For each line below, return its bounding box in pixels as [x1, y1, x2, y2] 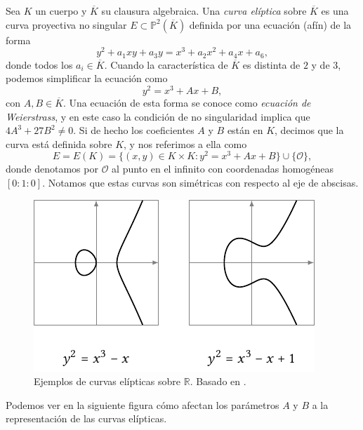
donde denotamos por [6, 161, 98, 176]
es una [321, 4, 349, 18]
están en [227, 123, 263, 137]
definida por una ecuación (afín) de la [189, 17, 352, 32]
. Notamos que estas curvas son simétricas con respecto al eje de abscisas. [42, 175, 359, 190]
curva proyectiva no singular [6, 17, 127, 32]
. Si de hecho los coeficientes [73, 123, 194, 137]
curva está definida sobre [6, 136, 112, 151]
